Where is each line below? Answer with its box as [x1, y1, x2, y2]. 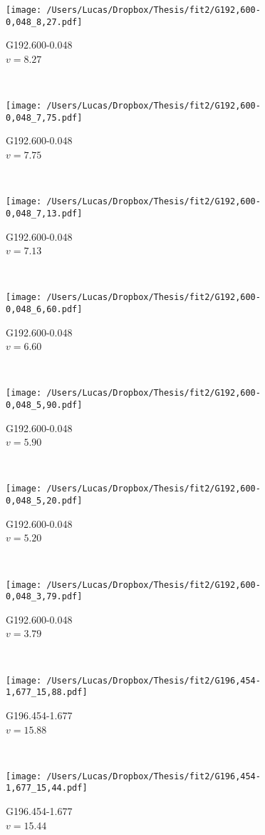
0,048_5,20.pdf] [6, 496, 83, 506]
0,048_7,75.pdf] [6, 112, 83, 123]
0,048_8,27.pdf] [6, 16, 83, 27]
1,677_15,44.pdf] [6, 783, 88, 794]
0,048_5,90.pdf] [6, 400, 83, 411]
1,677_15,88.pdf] [6, 687, 88, 698]
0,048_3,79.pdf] [6, 591, 83, 602]
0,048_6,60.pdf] [6, 304, 83, 314]
